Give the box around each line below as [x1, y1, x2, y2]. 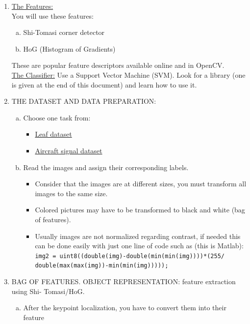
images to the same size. [35, 188, 108, 198]
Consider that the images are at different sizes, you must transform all [35, 178, 247, 189]
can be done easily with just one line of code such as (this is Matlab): [35, 240, 244, 251]
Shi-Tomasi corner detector [23, 27, 105, 37]
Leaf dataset [35, 129, 72, 139]
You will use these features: [11, 10, 94, 21]
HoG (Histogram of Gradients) [23, 43, 116, 54]
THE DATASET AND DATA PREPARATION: [11, 96, 156, 106]
